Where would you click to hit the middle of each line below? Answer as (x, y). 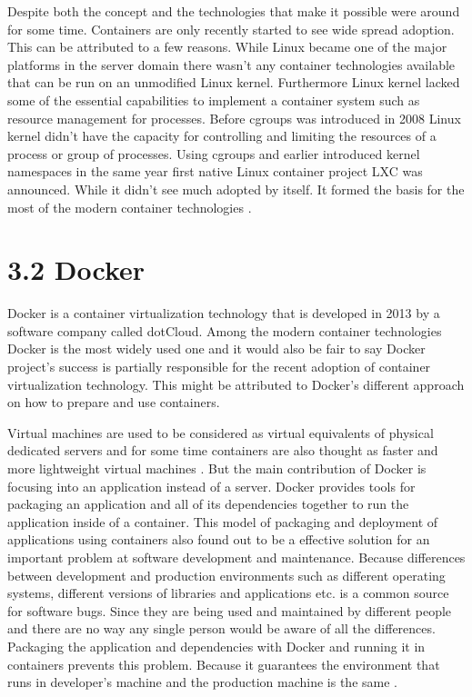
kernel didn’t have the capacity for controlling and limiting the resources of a (222, 136)
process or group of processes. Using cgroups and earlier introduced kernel (214, 153)
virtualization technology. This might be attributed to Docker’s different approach (236, 384)
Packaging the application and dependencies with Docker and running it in (216, 646)
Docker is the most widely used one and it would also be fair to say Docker (216, 348)
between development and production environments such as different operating (226, 575)
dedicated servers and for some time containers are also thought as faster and (223, 450)
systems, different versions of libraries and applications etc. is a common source (228, 593)
